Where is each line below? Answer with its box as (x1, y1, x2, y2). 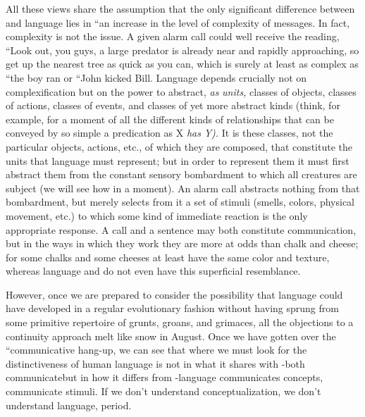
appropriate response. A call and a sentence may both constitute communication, (6, 222, 357, 237)
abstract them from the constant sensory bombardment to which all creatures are (6, 167, 357, 182)
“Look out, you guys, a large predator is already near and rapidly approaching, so (6, 42, 359, 57)
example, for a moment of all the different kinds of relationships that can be (6, 111, 334, 126)
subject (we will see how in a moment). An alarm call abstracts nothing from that (6, 180, 360, 195)
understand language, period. (6, 397, 132, 412)
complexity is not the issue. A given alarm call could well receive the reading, (6, 29, 340, 44)
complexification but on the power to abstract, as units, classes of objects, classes (6, 84, 357, 99)
